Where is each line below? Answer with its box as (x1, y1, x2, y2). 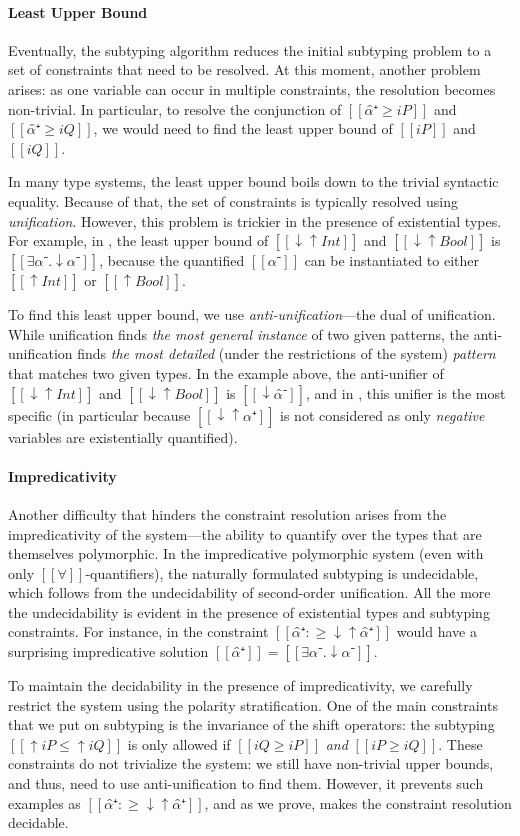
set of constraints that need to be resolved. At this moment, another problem (8, 59, 481, 80)
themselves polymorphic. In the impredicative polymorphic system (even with (8, 543, 484, 564)
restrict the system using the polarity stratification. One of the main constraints (8, 694, 498, 715)
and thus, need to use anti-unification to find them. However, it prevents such (8, 773, 484, 794)
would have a (396, 621, 477, 642)
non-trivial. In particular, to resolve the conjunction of (8, 98, 342, 119)
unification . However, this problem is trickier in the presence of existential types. (8, 210, 502, 231)
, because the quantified (99, 250, 245, 271)
